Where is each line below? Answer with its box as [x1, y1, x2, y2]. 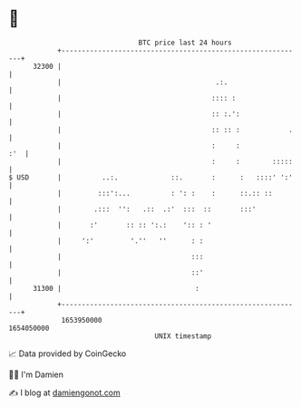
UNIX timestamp [154, 331, 212, 341]
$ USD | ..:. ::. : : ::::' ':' [8, 172, 294, 182]
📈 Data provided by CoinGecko [8, 348, 127, 359]
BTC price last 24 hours [138, 38, 232, 47]
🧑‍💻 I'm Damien [8, 369, 64, 380]
